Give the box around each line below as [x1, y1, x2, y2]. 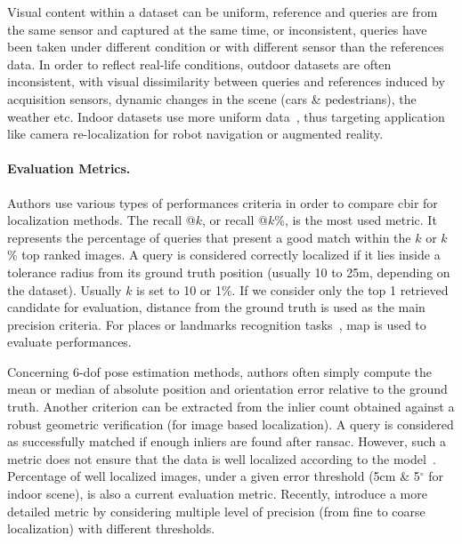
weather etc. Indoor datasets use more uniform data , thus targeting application [7, 107, 445, 125]
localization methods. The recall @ [7, 211, 196, 229]
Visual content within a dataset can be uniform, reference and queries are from [7, 3, 438, 20]
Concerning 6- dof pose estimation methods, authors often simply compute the [7, 362, 432, 380]
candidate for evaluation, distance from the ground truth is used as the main [7, 298, 426, 316]
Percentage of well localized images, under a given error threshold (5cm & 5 [7, 467, 420, 485]
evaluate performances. [7, 332, 132, 351]
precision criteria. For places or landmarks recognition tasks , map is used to [7, 315, 426, 333]
